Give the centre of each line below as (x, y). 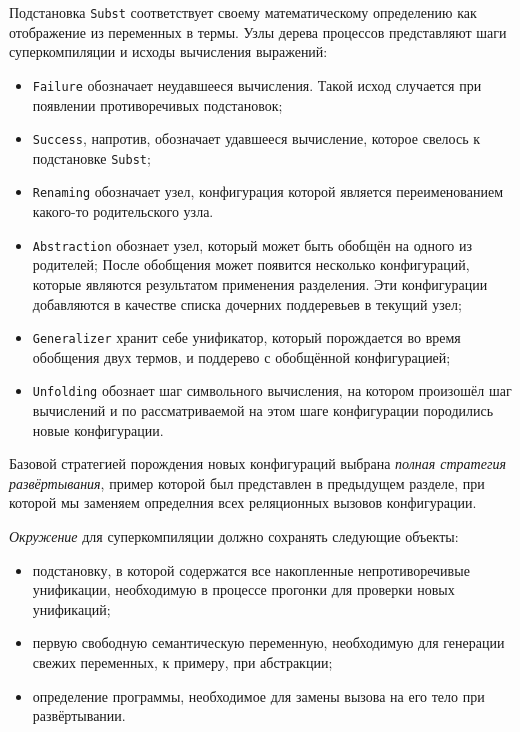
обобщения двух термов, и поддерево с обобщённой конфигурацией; (241, 356)
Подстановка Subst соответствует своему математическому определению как (243, 12)
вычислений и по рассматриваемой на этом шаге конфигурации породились (263, 410)
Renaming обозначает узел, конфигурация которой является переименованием (268, 191)
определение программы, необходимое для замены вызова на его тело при (258, 695)
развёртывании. (79, 715)
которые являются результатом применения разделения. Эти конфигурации (260, 283)
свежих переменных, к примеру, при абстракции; (182, 661)
